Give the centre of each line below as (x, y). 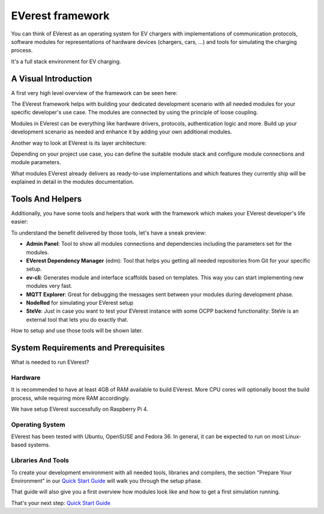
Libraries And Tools (40, 460)
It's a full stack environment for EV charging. (66, 61)
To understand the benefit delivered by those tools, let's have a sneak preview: (109, 233)
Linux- (293, 436)
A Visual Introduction (52, 78)
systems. (39, 445)
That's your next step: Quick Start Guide (61, 503)
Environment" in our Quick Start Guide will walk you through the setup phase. (106, 481)
